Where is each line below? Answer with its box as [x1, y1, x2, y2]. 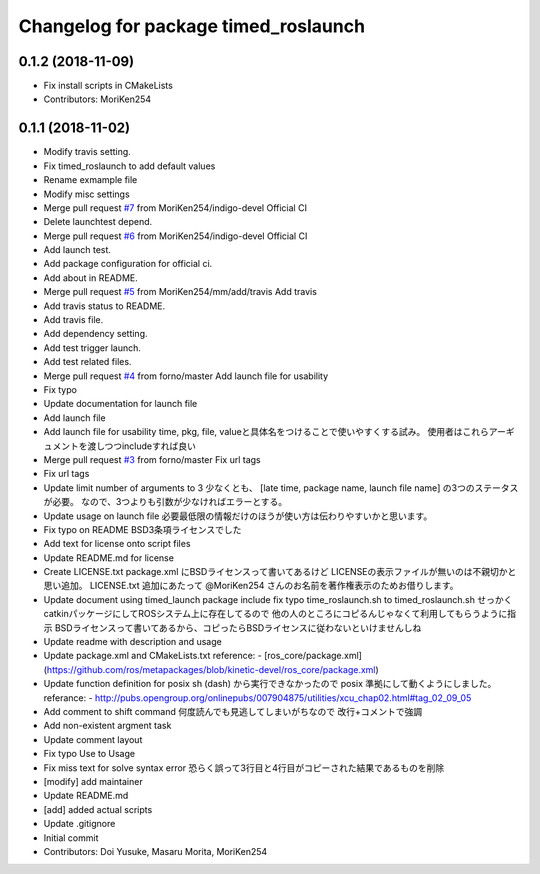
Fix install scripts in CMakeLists [43, 80, 174, 92]
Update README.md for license [43, 551, 175, 564]
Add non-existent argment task [43, 720, 172, 732]
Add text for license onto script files [43, 538, 191, 550]
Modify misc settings [43, 188, 130, 200]
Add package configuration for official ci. [43, 258, 213, 270]
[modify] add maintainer [43, 775, 144, 787]
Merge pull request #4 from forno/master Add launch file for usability [43, 370, 329, 382]
